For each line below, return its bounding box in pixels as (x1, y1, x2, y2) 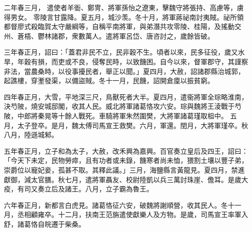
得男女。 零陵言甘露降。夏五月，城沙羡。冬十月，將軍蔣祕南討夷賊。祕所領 (4, 12, 244, 22)
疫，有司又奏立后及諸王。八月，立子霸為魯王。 (4, 184, 153, 194)
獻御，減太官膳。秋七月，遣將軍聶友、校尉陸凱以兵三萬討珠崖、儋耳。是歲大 (4, 174, 248, 184)
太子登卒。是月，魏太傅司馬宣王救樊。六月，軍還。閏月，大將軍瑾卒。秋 (17, 120, 248, 130)
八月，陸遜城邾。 (4, 130, 58, 140)
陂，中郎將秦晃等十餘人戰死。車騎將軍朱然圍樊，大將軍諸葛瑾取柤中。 (4, 110, 228, 120)
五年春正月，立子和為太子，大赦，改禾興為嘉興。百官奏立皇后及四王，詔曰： (4, 145, 248, 156)
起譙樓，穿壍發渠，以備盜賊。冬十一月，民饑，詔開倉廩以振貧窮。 (4, 75, 214, 86)
